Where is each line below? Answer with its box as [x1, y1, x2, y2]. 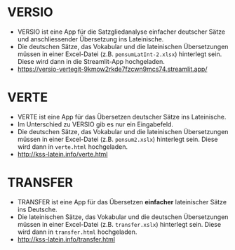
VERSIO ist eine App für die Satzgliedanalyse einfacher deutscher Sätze [17, 27, 226, 36]
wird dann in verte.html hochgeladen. [17, 142, 128, 151]
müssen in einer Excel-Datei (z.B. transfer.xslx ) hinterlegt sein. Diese [17, 220, 222, 228]
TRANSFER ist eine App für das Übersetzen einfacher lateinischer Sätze [17, 197, 227, 206]
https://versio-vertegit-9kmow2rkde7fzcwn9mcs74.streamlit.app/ [17, 65, 208, 73]
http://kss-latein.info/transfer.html [17, 235, 116, 243]
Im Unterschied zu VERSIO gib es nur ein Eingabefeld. [17, 120, 174, 129]
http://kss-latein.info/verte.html [17, 150, 108, 158]
